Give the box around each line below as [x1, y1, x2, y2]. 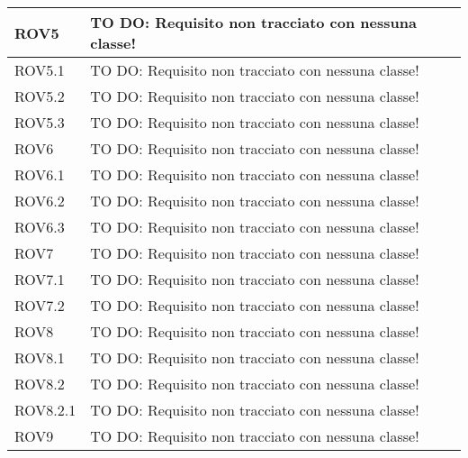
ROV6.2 [14, 190, 65, 211]
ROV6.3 [14, 216, 65, 237]
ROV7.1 [14, 269, 65, 289]
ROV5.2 [14, 86, 65, 106]
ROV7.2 [14, 295, 65, 316]
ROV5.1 [14, 60, 65, 80]
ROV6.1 [14, 164, 65, 185]
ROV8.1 [14, 347, 65, 368]
